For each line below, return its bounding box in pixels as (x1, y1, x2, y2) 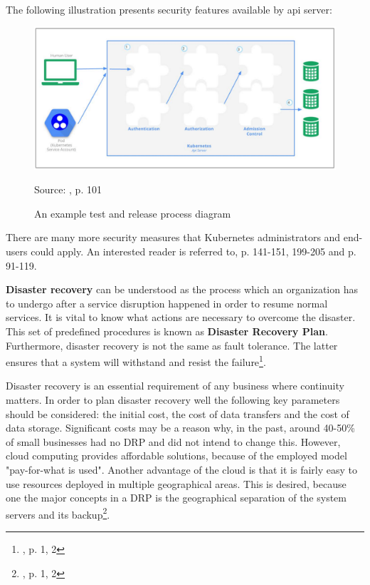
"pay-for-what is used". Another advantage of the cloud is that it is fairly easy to (6, 462, 357, 477)
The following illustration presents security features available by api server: (6, 1, 332, 16)
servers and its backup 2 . (6, 504, 110, 522)
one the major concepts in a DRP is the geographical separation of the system (6, 490, 347, 505)
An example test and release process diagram (34, 205, 231, 220)
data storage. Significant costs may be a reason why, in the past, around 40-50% (6, 420, 355, 435)
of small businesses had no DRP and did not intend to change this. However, (6, 434, 341, 449)
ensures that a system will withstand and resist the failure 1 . (6, 352, 266, 369)
